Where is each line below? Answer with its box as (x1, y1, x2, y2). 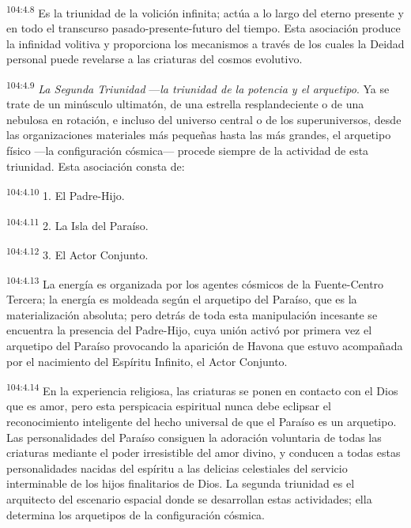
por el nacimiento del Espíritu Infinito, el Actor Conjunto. (6, 353, 288, 369)
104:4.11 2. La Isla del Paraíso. (6, 214, 149, 233)
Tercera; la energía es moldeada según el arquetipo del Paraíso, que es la (6, 291, 357, 307)
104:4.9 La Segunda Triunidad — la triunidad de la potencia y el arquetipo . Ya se (6, 78, 390, 96)
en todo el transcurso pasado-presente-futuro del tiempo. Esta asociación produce (6, 20, 401, 36)
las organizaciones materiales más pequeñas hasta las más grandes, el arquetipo (6, 126, 391, 143)
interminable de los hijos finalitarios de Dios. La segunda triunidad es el (6, 475, 355, 492)
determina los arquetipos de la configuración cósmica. (6, 506, 266, 522)
